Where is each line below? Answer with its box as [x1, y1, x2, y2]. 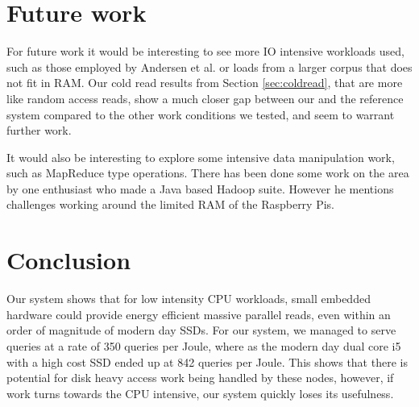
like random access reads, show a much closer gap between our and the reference [6, 89, 404, 106]
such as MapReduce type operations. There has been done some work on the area [6, 164, 409, 181]
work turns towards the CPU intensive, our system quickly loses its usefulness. [6, 384, 394, 401]
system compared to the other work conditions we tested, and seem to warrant [6, 106, 395, 123]
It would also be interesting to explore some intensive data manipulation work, [6, 148, 395, 165]
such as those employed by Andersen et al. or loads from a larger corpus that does [6, 58, 413, 75]
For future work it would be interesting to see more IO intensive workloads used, [6, 43, 404, 60]
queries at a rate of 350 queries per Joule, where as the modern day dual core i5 [6, 337, 401, 354]
